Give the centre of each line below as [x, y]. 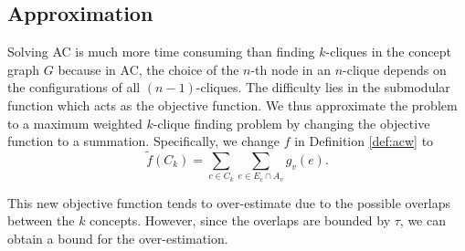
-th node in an [291, 69]
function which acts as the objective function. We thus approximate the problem [232, 105]
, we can [423, 220]
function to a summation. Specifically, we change [143, 141]
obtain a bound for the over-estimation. [118, 238]
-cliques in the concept [388, 52]
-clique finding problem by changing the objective [291, 123]
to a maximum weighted [75, 123]
